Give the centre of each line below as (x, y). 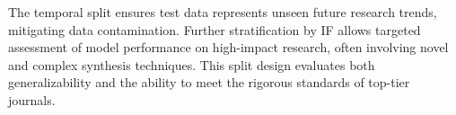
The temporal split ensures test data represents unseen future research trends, (223, 12)
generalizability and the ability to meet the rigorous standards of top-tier (209, 82)
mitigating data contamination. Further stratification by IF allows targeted (215, 29)
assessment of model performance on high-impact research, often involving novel (228, 47)
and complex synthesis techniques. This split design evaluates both (192, 64)
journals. (32, 99)
